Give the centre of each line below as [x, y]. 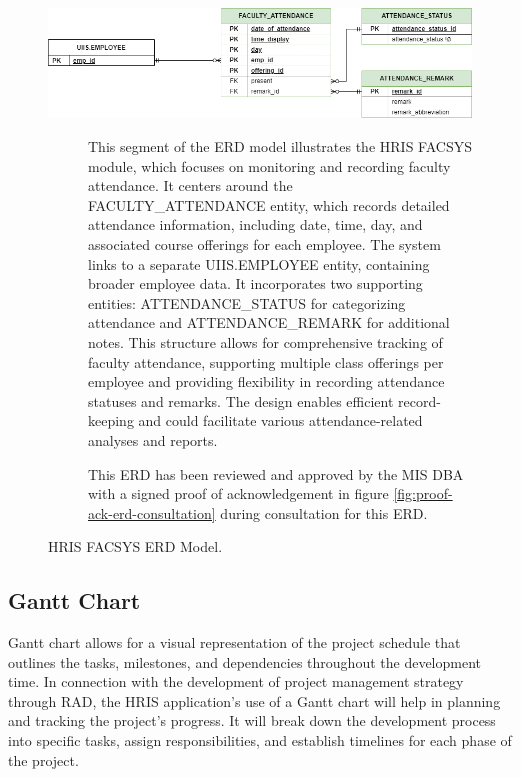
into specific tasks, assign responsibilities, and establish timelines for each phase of [260, 740]
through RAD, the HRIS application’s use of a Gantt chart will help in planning [254, 700]
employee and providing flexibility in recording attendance [266, 381]
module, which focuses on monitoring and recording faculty [269, 165]
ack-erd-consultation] [152, 512]
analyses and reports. [153, 439]
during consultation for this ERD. [324, 512]
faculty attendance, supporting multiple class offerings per [266, 361]
